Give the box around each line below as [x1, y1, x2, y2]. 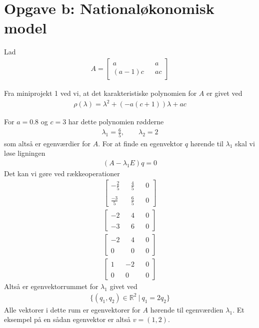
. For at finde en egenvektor [98, 138, 183, 148]
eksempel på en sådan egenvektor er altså [4, 314, 131, 325]
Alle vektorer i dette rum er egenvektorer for [4, 304, 140, 315]
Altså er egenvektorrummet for [4, 281, 98, 292]
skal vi [235, 138, 255, 148]
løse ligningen [4, 148, 45, 158]
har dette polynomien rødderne [68, 116, 164, 127]
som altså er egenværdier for [4, 138, 90, 148]
